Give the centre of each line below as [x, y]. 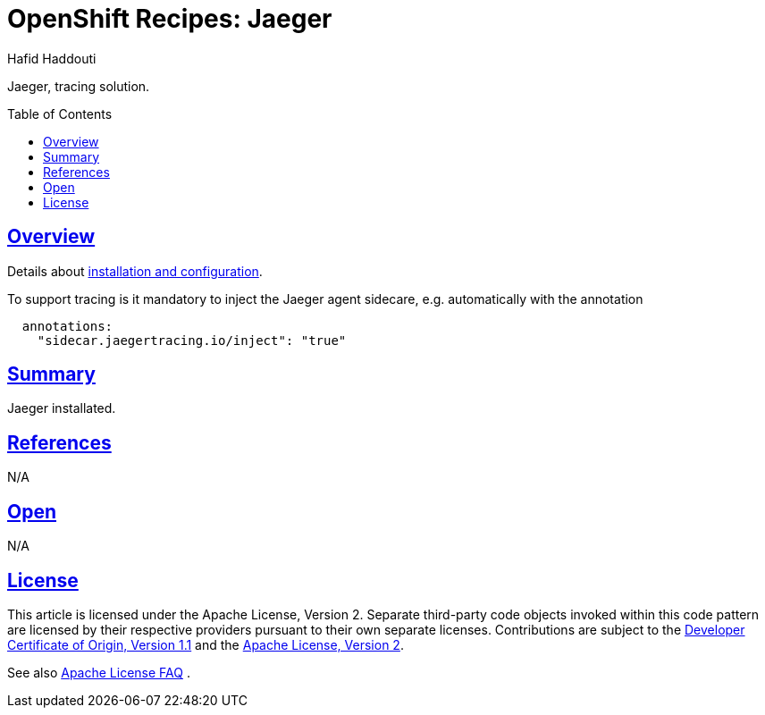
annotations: [67, 326]
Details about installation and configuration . [135, 271]
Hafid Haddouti [52, 58]
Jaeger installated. [62, 408]
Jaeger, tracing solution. [79, 86]
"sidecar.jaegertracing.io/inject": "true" [192, 340]
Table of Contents [60, 114]
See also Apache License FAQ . [99, 672]
